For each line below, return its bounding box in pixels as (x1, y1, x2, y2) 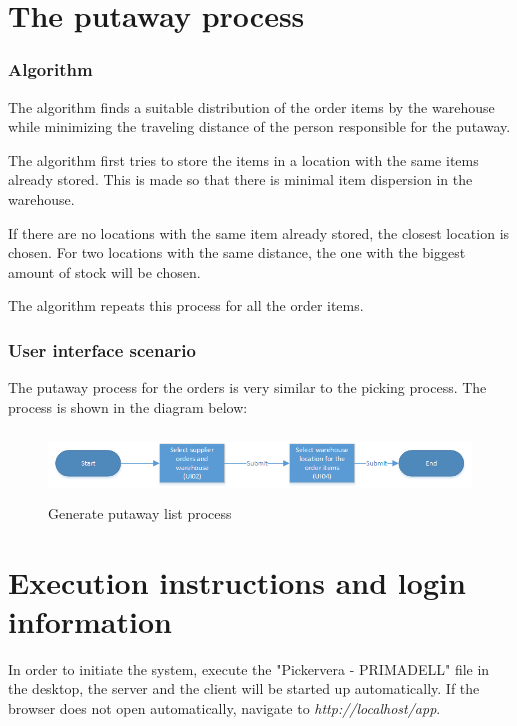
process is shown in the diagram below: (8, 396, 248, 417)
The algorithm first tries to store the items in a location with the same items (8, 149, 479, 170)
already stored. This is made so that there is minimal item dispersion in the (8, 169, 473, 190)
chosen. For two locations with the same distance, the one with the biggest (8, 242, 466, 263)
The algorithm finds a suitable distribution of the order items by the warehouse (8, 96, 495, 117)
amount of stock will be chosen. (8, 261, 201, 282)
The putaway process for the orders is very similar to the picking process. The (8, 377, 487, 398)
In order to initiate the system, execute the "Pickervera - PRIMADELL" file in (8, 658, 490, 679)
